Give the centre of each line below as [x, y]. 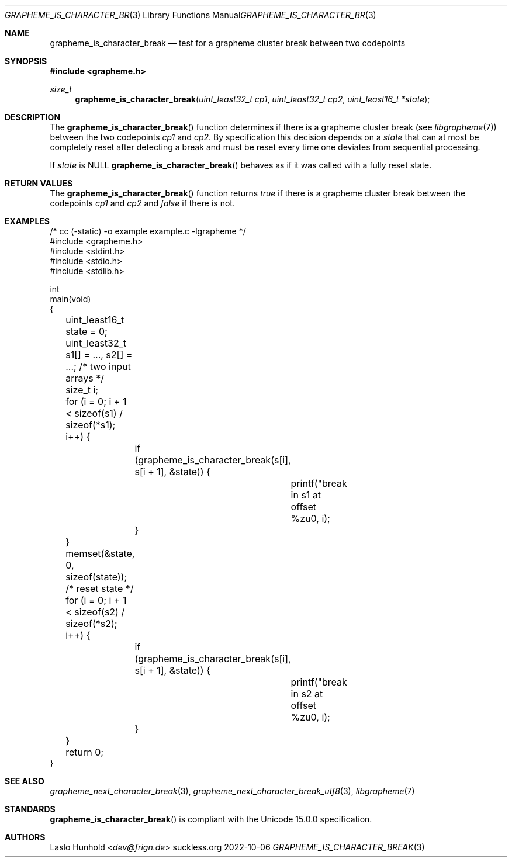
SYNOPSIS [26, 61]
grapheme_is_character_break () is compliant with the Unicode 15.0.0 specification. [211, 819]
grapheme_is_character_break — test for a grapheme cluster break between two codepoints [228, 43]
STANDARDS [30, 809]
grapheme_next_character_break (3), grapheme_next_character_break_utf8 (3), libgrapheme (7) [232, 791]
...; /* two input [98, 366]
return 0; [85, 752]
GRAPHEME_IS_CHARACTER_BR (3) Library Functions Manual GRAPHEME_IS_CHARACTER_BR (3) [191, 15]
